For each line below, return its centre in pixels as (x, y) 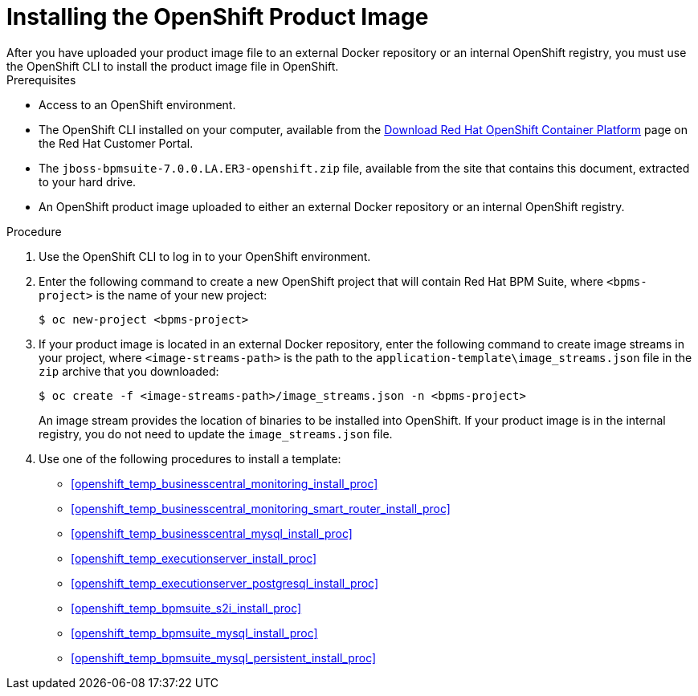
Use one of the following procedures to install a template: (190, 458)
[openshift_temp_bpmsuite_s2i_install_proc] (186, 608)
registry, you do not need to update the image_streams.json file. (216, 433)
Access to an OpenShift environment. (137, 104)
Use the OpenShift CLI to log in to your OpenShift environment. (205, 256)
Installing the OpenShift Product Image (218, 17)
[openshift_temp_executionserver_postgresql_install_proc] (225, 583)
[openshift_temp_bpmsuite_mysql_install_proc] (194, 633)
